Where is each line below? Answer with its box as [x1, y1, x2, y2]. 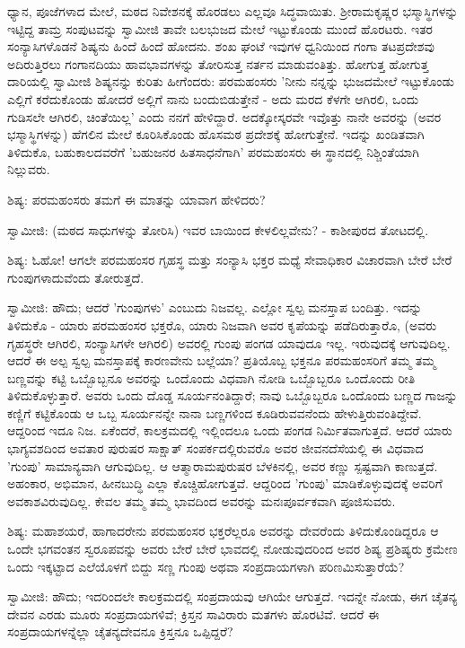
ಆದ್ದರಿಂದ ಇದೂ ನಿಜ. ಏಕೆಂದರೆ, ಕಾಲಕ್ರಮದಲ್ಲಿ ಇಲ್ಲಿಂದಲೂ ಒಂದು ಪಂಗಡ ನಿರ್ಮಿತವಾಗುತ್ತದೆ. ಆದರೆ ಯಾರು [7, 421, 452, 440]
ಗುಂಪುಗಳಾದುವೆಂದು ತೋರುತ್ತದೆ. [7, 267, 145, 286]
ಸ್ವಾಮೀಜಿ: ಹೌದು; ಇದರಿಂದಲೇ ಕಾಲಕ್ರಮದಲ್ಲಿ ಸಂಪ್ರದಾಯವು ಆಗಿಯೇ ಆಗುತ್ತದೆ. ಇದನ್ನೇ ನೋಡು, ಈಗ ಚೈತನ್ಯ [7, 587, 458, 606]
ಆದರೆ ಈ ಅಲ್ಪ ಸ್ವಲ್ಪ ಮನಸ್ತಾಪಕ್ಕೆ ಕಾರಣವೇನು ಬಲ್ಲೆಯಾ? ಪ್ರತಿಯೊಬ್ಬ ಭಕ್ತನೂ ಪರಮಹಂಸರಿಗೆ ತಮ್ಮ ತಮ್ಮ [7, 351, 436, 370]
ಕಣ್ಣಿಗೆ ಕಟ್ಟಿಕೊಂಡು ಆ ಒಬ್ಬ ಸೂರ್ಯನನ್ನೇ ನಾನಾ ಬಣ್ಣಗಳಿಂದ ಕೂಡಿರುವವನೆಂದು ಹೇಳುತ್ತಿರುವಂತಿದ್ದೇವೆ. [7, 403, 422, 422]
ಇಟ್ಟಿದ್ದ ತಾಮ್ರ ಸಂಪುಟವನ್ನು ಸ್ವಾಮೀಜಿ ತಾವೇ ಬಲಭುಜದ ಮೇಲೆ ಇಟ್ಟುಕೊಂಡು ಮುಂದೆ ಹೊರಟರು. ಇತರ [7, 19, 434, 38]
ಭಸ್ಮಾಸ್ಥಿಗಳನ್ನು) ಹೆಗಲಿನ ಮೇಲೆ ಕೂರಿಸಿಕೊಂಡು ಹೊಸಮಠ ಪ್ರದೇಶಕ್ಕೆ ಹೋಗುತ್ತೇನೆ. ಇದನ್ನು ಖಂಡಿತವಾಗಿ [7, 125, 425, 144]
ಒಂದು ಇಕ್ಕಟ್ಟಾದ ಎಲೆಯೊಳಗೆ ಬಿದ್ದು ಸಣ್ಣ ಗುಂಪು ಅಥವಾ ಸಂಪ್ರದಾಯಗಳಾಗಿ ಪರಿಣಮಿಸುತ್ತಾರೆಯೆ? [7, 556, 405, 575]
